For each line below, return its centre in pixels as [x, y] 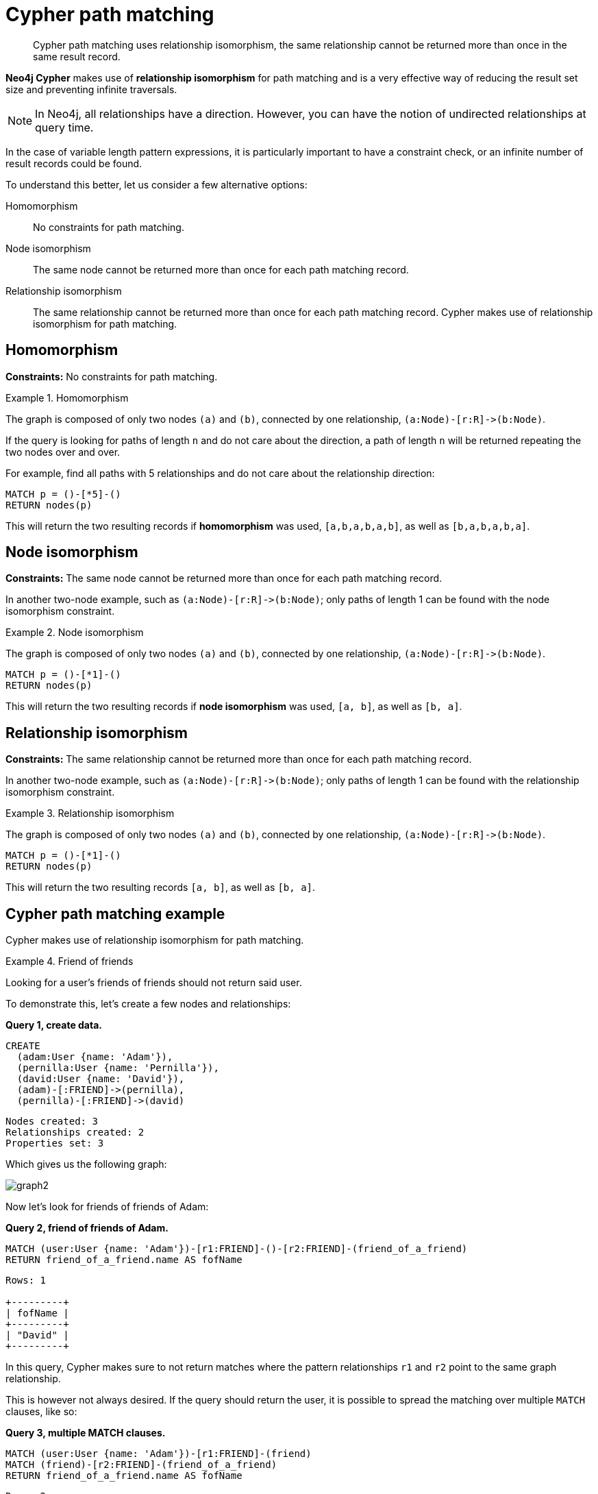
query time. [64, 127]
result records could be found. [74, 163]
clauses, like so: [41, 1412]
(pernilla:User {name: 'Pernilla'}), [118, 1068]
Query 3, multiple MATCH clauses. [86, 1433]
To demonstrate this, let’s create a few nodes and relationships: [148, 1004]
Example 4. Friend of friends [70, 962]
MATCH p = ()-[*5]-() [63, 494]
